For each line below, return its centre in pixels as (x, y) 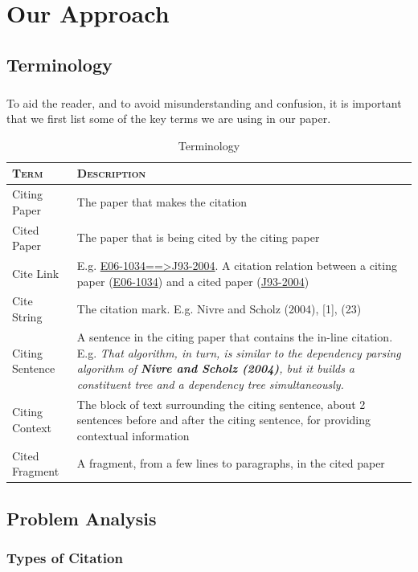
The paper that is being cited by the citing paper (198, 237)
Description (111, 173)
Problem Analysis (82, 518)
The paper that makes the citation (162, 201)
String (27, 317)
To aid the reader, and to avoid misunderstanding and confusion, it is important (204, 102)
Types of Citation (65, 557)
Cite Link (36, 273)
